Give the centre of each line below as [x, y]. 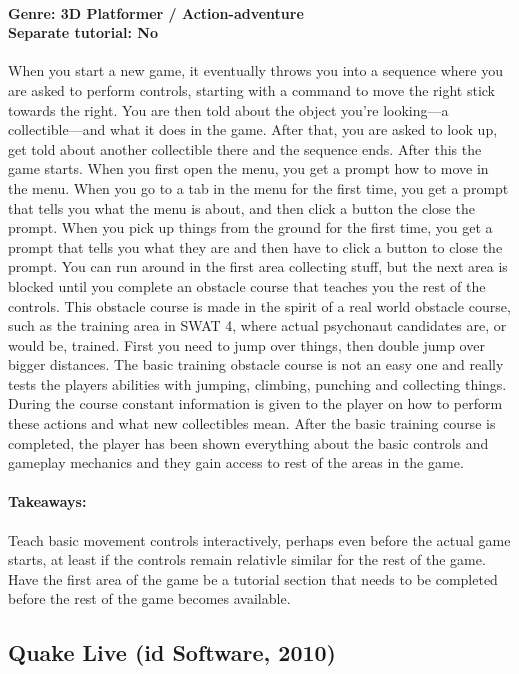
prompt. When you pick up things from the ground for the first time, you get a [250, 227]
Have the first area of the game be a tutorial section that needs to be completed [253, 578]
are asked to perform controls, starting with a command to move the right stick [252, 89]
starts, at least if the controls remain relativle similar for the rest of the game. [247, 559]
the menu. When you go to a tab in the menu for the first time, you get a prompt [258, 187]
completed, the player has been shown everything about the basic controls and [248, 442]
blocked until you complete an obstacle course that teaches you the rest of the [247, 285]
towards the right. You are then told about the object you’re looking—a [228, 109]
